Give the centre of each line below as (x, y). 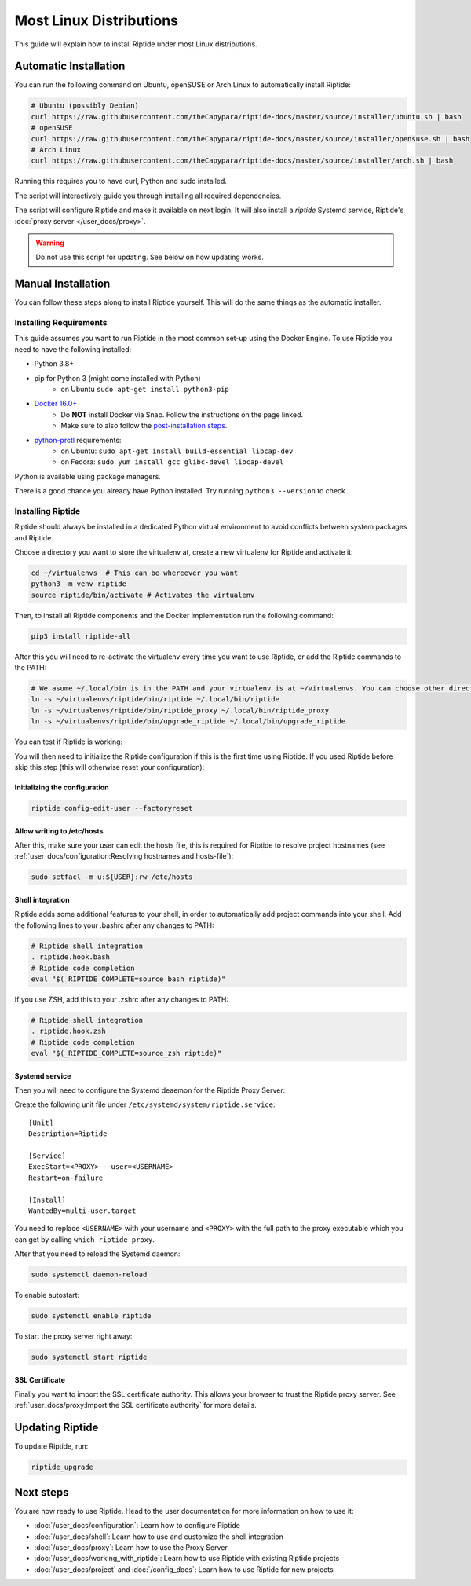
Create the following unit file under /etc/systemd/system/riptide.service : (145, 1104)
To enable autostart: (47, 1295)
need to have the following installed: (73, 349)
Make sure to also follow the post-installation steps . (144, 426)
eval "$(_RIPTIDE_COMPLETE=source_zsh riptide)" (126, 1053)
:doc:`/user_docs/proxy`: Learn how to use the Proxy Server (131, 1547)
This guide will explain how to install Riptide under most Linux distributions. (136, 44)
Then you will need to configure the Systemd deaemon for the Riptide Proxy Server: (150, 1090)
